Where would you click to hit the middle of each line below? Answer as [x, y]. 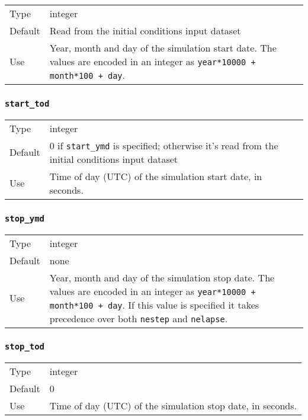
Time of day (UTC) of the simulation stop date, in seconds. [173, 406]
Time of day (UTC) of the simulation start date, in [156, 176]
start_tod [27, 103]
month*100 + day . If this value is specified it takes [154, 304]
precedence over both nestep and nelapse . [139, 318]
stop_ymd [25, 218]
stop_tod [25, 347]
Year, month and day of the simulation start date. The [163, 48]
